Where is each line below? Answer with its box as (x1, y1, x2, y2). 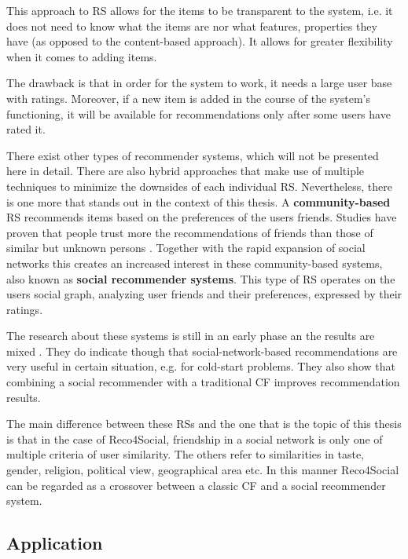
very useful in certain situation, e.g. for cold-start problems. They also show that (6, 358, 395, 374)
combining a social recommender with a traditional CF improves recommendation (6, 374, 400, 390)
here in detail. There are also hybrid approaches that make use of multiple (6, 163, 365, 179)
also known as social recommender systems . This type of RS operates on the (6, 270, 395, 287)
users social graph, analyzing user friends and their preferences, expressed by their (6, 286, 402, 302)
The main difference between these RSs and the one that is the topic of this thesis (6, 415, 402, 432)
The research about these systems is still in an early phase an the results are (6, 327, 375, 344)
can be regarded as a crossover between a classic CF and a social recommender (6, 477, 386, 493)
